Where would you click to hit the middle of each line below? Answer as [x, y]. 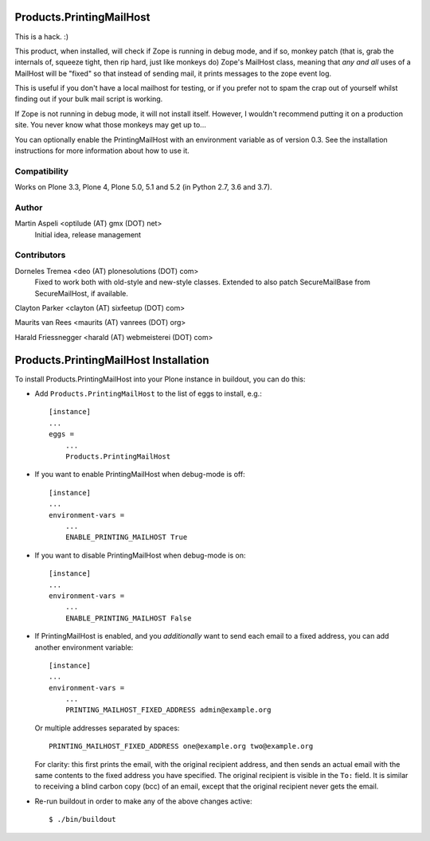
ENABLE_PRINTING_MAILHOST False [128, 618]
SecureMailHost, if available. [82, 293]
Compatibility [42, 171]
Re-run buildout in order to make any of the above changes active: [143, 801]
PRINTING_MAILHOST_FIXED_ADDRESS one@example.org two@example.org [181, 746]
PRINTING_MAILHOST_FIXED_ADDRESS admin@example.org [168, 710]
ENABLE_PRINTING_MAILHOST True [126, 537]
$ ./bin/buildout [82, 819]
